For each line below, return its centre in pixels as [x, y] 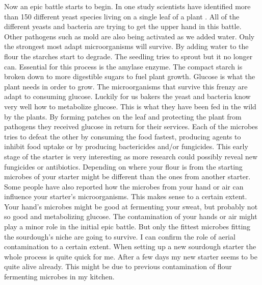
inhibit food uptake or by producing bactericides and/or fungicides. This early [126, 146]
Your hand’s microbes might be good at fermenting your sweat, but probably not [131, 206]
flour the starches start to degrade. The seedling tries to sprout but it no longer [128, 56]
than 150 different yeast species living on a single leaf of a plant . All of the [122, 16]
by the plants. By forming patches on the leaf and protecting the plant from [123, 116]
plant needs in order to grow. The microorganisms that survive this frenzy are [126, 86]
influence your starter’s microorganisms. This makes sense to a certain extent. [126, 196]
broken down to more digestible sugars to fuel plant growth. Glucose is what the [130, 76]
